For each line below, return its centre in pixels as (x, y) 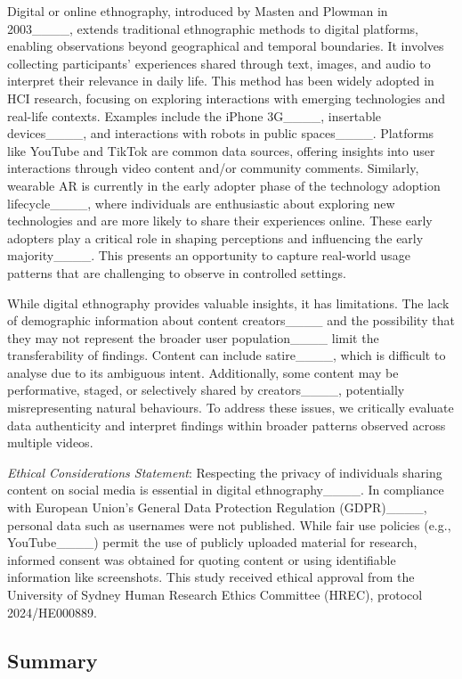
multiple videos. (50, 442)
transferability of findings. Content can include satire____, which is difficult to (227, 355)
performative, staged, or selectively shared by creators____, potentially (206, 390)
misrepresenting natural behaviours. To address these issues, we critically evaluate (231, 408)
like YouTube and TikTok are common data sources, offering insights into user (221, 150)
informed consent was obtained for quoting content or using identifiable (202, 559)
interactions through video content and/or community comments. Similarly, (213, 168)
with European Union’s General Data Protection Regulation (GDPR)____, (217, 507)
